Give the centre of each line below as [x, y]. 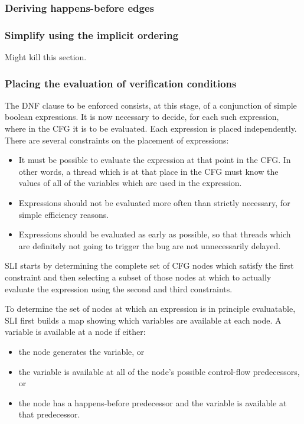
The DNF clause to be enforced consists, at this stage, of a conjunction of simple [151, 105]
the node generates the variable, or [81, 351]
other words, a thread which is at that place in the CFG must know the [148, 171]
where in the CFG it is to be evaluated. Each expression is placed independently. [151, 128]
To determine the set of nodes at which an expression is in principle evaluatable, [150, 309]
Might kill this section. [46, 57]
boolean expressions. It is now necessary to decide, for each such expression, [142, 117]
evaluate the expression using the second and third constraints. [119, 288]
